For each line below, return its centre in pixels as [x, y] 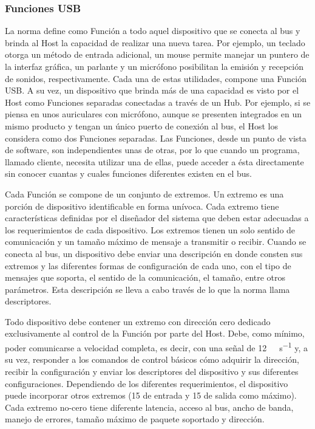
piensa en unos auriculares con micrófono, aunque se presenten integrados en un [154, 114]
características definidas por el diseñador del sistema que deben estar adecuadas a [157, 218]
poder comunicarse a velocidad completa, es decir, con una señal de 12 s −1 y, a [157, 347]
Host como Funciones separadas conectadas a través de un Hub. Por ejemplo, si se [158, 102]
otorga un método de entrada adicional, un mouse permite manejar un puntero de [157, 54]
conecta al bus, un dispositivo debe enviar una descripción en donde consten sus [154, 253]
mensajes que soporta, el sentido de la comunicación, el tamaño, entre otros [145, 277]
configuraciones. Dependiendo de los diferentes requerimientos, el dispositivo [147, 383]
